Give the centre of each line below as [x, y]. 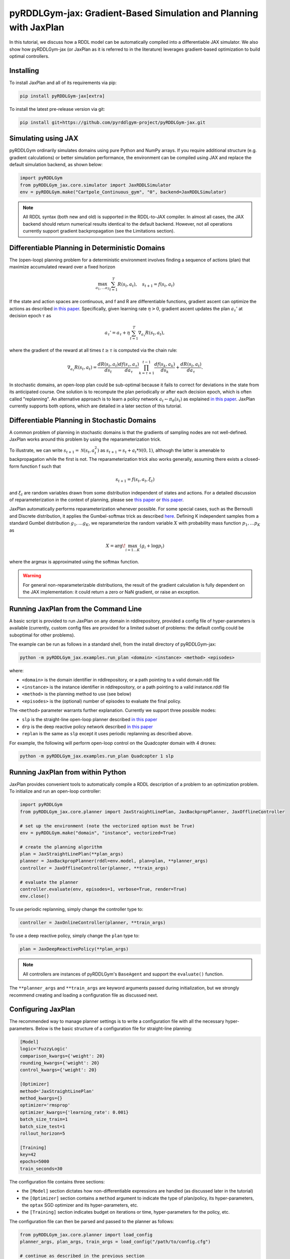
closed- [252, 459]
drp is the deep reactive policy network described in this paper [87, 726]
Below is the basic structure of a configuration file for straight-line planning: [114, 1028]
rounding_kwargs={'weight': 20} [60, 1063]
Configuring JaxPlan [42, 1009]
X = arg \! [116, 546]
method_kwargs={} [41, 1098]
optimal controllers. [29, 56]
